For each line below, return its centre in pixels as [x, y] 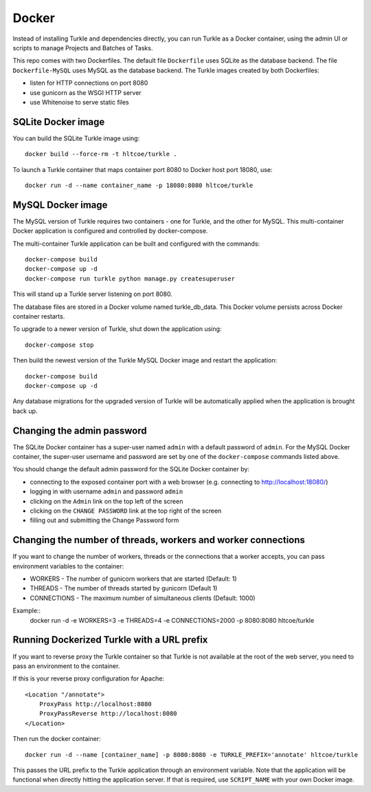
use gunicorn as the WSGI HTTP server [86, 92]
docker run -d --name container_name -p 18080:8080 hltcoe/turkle [139, 185]
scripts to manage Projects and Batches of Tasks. [83, 47]
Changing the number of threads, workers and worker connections [159, 540]
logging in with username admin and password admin [106, 491]
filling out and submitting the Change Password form [104, 520]
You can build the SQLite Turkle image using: [76, 138]
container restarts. [39, 316]
